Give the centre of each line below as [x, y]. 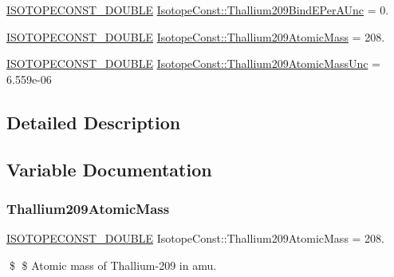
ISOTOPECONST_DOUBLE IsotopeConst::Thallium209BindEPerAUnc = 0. [198, 10]
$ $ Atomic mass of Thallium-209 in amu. [113, 265]
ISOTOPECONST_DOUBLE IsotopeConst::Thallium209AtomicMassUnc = [193, 63]
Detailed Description [94, 122]
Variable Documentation [109, 169]
